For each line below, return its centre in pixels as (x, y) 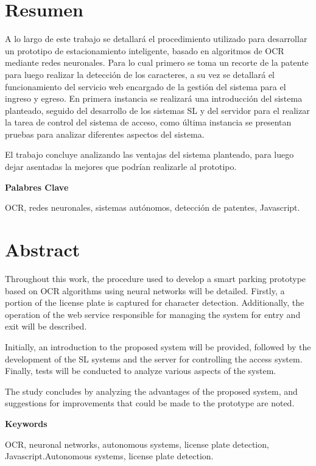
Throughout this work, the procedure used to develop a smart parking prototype (156, 278)
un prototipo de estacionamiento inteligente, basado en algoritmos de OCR (145, 50)
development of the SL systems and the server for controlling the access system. (154, 358)
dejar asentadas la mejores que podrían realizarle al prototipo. (121, 167)
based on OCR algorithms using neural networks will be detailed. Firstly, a (145, 290)
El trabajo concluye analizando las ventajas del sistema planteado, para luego (149, 154)
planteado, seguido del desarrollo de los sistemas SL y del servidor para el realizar (157, 110)
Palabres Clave (37, 187)
